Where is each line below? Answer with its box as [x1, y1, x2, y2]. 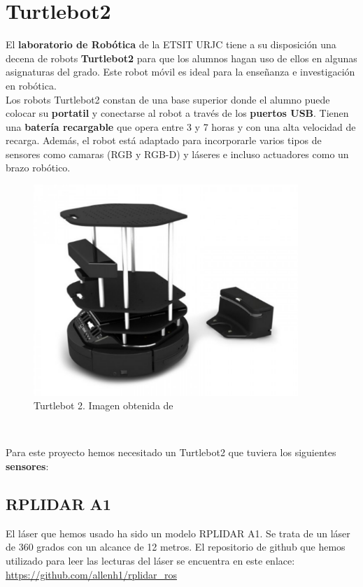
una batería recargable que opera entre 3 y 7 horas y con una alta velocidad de [6, 119, 356, 134]
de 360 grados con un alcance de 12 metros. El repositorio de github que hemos [6, 539, 346, 554]
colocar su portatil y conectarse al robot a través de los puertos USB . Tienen [6, 106, 349, 120]
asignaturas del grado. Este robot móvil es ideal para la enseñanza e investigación [6, 64, 355, 79]
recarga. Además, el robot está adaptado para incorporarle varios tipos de [6, 133, 322, 148]
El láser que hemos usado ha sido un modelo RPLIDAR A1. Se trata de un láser [6, 525, 350, 540]
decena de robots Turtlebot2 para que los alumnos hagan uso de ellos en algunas [6, 50, 357, 65]
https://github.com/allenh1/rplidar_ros [6, 567, 177, 581]
